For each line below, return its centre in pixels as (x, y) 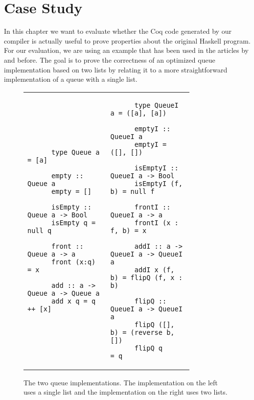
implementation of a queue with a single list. (71, 79)
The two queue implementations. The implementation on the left (121, 382)
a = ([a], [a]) (139, 113)
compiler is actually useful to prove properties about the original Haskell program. (127, 40)
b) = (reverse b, (142, 332)
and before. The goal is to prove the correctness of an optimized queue (110, 59)
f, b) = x (128, 230)
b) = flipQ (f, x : (146, 277)
